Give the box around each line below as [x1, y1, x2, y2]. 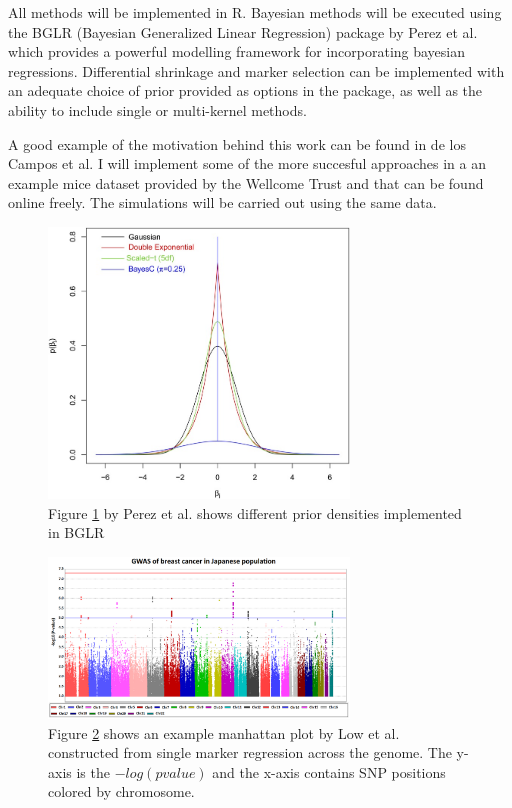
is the [76, 761, 110, 782]
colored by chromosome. [48, 781, 195, 802]
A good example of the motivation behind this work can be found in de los [8, 133, 466, 154]
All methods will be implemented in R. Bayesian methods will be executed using [8, 2, 502, 22]
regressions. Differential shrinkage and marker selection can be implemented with [8, 60, 505, 81]
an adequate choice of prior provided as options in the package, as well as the [8, 80, 483, 101]
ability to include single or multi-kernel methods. [8, 99, 307, 120]
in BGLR [48, 522, 105, 543]
